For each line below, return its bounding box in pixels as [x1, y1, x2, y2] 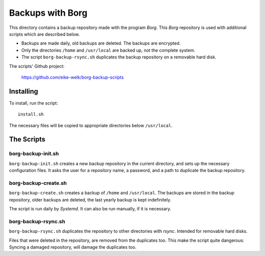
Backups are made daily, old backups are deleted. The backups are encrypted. [21, 40, 181, 46]
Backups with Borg [9, 7, 88, 18]
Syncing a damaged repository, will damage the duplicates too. [9, 244, 137, 250]
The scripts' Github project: [9, 63, 65, 69]
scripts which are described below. [9, 31, 80, 37]
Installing [9, 87, 39, 95]
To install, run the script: [9, 100, 58, 106]
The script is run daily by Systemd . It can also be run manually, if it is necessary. [9, 206, 171, 212]
